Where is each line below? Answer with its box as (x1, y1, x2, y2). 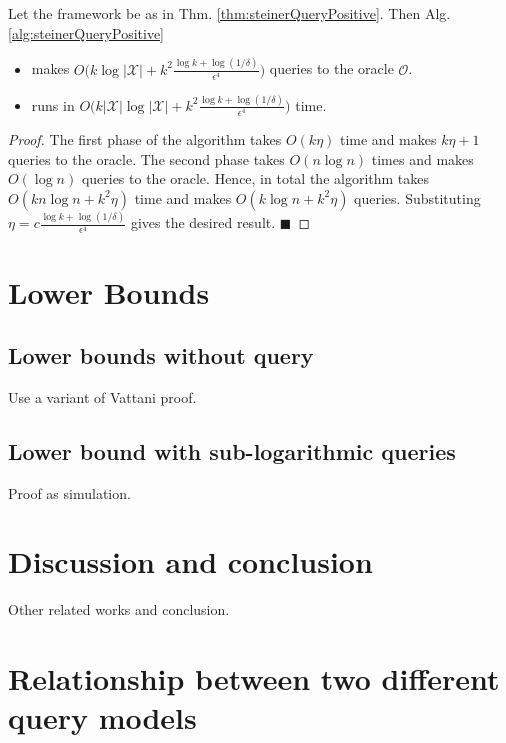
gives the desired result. (130, 212, 276, 233)
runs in (31, 94, 75, 115)
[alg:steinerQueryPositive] (8, 22, 165, 43)
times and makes (371, 148, 474, 169)
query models (8, 697, 197, 738)
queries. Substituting (354, 187, 481, 208)
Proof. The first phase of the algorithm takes (8, 129, 282, 150)
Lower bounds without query (8, 340, 314, 371)
